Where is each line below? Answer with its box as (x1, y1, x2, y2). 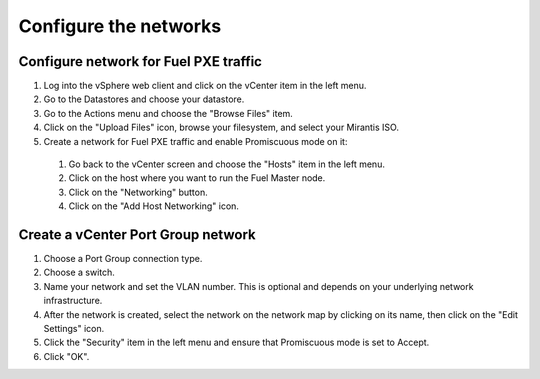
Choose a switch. (43, 266, 115, 279)
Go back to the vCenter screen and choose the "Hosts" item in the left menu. (68, 158, 385, 170)
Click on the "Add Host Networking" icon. (68, 200, 240, 212)
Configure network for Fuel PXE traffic (18, 53, 262, 70)
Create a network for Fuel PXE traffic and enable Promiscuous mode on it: (43, 135, 348, 147)
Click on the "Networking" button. (68, 186, 209, 198)
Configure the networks (18, 15, 222, 37)
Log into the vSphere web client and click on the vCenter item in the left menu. (43, 80, 367, 92)
